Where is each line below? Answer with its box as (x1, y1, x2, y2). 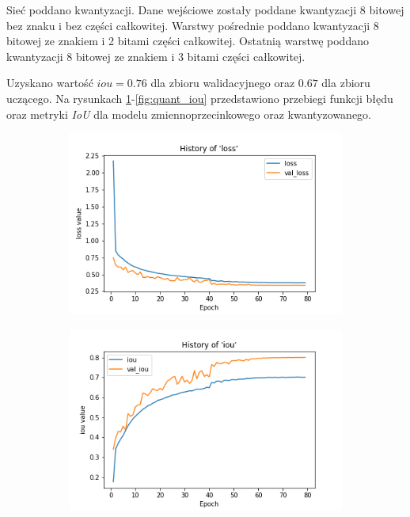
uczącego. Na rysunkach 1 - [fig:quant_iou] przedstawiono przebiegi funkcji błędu (6, 89, 393, 106)
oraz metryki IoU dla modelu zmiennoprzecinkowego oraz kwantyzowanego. (6, 105, 371, 122)
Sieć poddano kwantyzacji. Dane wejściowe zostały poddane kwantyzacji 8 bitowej (6, 2, 404, 17)
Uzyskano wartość (6, 74, 93, 91)
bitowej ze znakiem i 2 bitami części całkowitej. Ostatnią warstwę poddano (6, 32, 369, 49)
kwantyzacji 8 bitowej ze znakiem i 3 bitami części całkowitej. (6, 48, 306, 64)
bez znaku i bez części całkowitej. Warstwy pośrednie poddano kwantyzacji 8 (6, 17, 379, 33)
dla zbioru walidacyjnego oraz (150, 74, 295, 91)
